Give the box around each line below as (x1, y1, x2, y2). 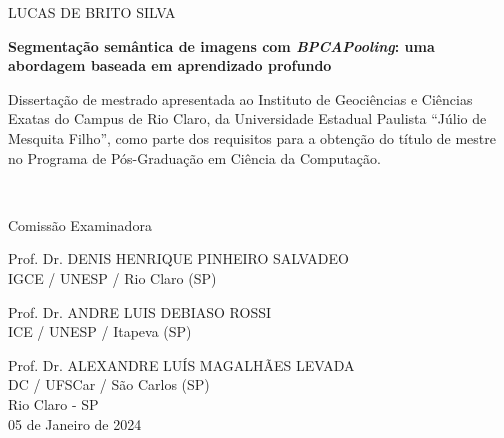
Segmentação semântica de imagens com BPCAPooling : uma (8, 35, 435, 56)
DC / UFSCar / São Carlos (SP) (8, 374, 210, 395)
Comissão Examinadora (8, 214, 152, 235)
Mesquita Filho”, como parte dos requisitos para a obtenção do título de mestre (8, 127, 496, 148)
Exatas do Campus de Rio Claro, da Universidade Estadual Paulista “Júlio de (8, 108, 487, 129)
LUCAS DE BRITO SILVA (8, 2, 176, 22)
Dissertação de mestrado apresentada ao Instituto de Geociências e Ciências (8, 88, 473, 109)
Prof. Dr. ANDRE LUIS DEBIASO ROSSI (8, 301, 272, 322)
